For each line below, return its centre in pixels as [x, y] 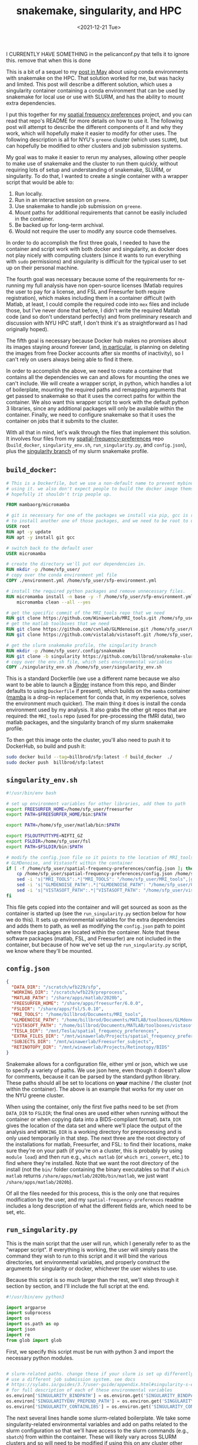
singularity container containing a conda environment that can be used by [96, 90]
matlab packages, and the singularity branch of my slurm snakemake [90, 722]
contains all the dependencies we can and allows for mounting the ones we [98, 377]
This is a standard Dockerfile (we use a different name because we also [93, 678]
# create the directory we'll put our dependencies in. [76, 564]
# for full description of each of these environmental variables [89, 1390]
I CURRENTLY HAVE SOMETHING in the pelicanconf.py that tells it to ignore [98, 54]
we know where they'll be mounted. [49, 951]
